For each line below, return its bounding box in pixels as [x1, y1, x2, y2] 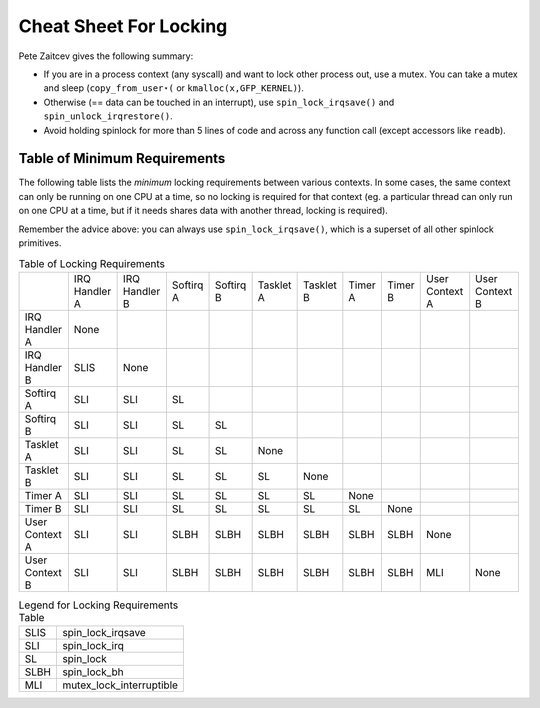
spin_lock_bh [61, 665, 124, 679]
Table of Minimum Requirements [18, 150, 226, 167]
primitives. [18, 236, 62, 249]
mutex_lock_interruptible [61, 678, 179, 692]
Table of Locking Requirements [18, 256, 165, 270]
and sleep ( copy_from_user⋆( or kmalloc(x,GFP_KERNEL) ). [43, 82, 304, 94]
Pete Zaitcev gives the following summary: [18, 50, 194, 62]
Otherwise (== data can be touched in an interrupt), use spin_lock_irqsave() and [43, 96, 395, 108]
